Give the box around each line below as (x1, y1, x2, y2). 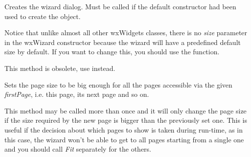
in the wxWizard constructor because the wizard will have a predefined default (4, 37, 241, 47)
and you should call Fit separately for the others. (4, 144, 152, 154)
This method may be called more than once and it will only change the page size (4, 105, 247, 115)
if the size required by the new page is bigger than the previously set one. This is (4, 115, 248, 125)
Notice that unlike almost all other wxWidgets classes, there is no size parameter (4, 27, 248, 38)
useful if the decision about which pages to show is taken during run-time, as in (4, 124, 243, 135)
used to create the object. (4, 11, 81, 21)
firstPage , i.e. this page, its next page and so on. (4, 89, 149, 99)
